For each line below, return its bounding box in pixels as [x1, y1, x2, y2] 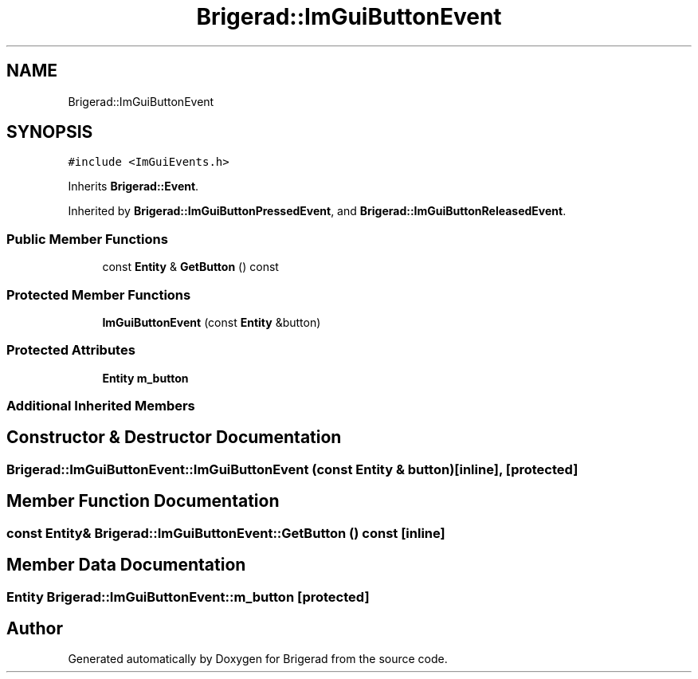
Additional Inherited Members [6, 398, 195, 414]
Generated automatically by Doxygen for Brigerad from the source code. [68, 652, 448, 666]
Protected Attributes [6, 342, 135, 359]
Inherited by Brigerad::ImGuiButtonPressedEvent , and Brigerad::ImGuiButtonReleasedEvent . [68, 204, 567, 218]
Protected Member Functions [6, 286, 191, 303]
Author [6, 618, 63, 639]
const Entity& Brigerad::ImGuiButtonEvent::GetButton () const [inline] [6, 524, 445, 541]
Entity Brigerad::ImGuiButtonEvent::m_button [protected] [6, 588, 370, 605]
